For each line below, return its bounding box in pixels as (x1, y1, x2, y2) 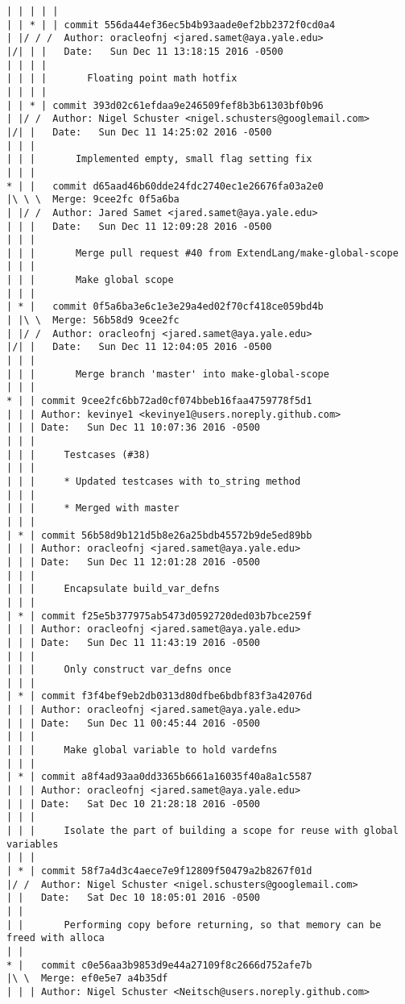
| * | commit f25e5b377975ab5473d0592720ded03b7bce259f (6, 610, 312, 622)
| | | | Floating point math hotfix (6, 73, 238, 85)
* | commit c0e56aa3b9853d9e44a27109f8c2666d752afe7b (6, 959, 312, 971)
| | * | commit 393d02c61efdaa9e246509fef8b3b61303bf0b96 (6, 99, 324, 111)
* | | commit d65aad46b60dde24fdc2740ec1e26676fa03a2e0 (6, 180, 324, 192)
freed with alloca (6, 932, 105, 944)
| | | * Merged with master (6, 502, 180, 514)
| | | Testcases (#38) (6, 448, 151, 460)
